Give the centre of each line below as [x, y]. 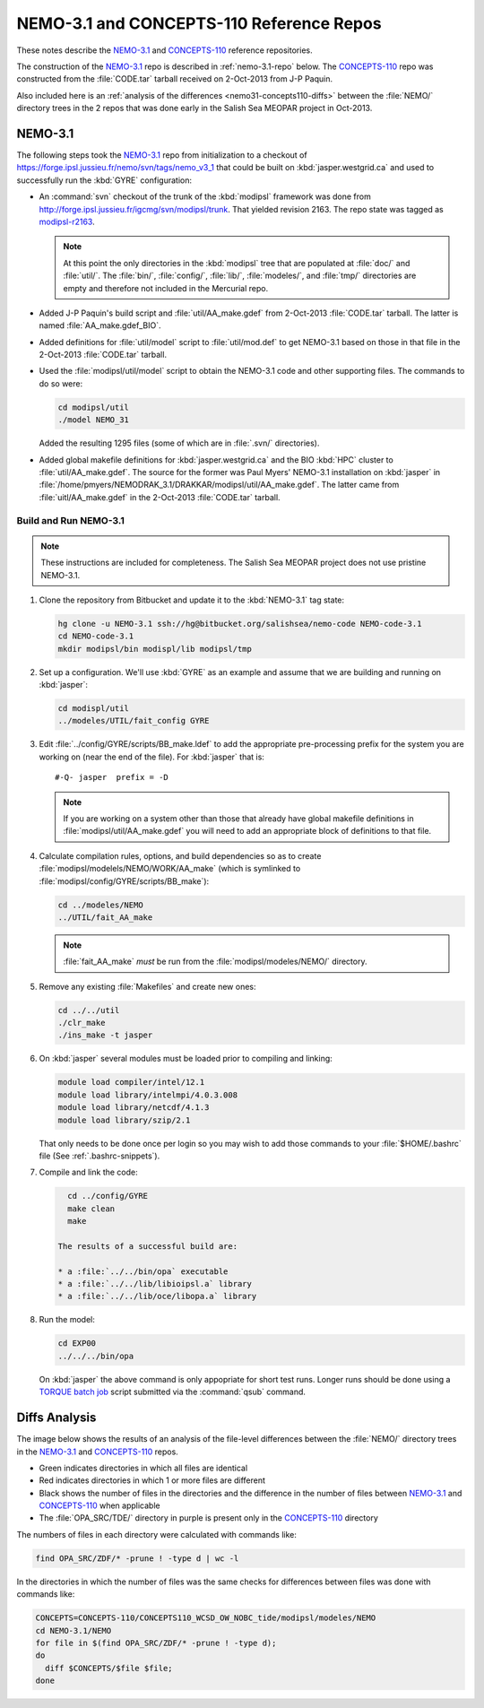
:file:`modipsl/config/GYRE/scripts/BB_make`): [124, 881]
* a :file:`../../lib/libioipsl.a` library [155, 1284]
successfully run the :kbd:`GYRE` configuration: [104, 180]
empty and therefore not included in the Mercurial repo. [166, 288]
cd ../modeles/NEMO [100, 905]
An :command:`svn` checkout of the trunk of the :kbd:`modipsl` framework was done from [205, 196]
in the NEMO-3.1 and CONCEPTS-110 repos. [97, 1452]
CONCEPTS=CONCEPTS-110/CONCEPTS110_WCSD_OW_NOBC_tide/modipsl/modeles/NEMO [206, 1618]
